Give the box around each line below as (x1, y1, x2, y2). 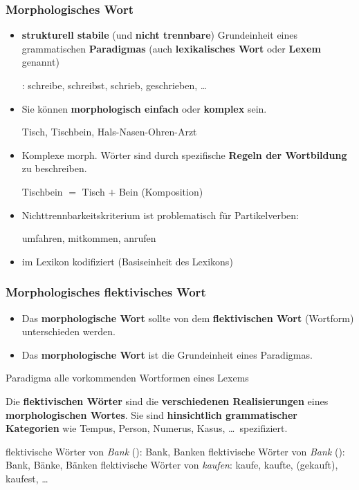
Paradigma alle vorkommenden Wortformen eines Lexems (6, 370, 249, 385)
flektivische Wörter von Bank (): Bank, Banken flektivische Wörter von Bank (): (6, 444, 345, 458)
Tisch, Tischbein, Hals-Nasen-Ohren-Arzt (21, 124, 197, 139)
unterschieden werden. (21, 324, 116, 339)
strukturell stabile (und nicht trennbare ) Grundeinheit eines (21, 28, 298, 42)
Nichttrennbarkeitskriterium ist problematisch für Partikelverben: (21, 207, 299, 222)
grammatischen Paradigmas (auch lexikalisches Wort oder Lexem (21, 41, 321, 55)
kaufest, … (6, 471, 48, 485)
